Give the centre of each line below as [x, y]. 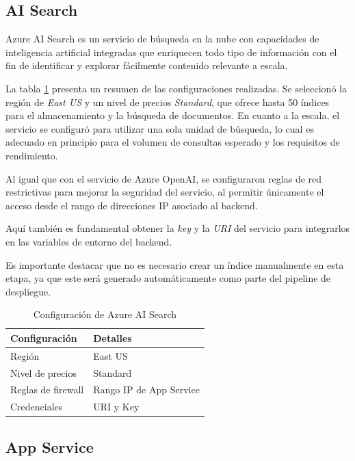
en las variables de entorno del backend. [89, 241]
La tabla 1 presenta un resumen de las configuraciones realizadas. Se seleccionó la [176, 88]
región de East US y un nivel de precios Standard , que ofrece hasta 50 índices [168, 102]
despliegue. [28, 291]
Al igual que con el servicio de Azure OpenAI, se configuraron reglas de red [164, 178]
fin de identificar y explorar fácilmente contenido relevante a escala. [147, 65]
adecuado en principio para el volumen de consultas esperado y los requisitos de [173, 142]
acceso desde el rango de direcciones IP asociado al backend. [132, 205]
